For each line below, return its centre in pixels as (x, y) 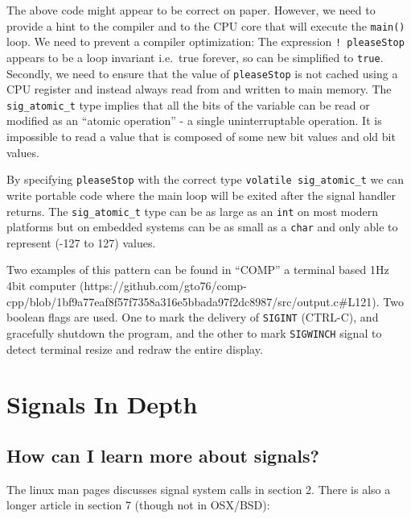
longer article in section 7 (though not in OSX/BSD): (138, 505)
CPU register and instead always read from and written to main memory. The (199, 89)
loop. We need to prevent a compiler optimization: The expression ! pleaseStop (205, 42)
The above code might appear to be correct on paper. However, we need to (191, 10)
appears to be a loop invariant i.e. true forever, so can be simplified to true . (195, 57)
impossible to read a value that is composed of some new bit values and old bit (201, 137)
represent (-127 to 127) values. (81, 242)
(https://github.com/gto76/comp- (163, 285)
